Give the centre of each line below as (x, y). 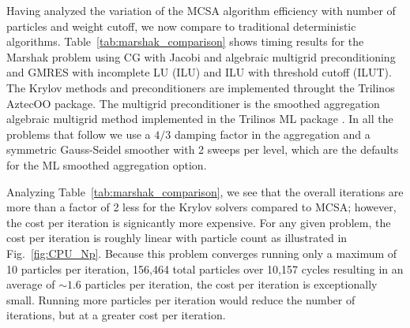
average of (31, 284)
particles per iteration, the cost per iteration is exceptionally (231, 284)
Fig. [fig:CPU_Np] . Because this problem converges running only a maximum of (202, 253)
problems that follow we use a (79, 134)
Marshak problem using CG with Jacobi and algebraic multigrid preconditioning (201, 56)
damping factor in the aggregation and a (272, 134)
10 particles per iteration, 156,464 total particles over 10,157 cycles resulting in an (205, 268)
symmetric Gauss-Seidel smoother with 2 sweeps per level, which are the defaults (203, 149)
